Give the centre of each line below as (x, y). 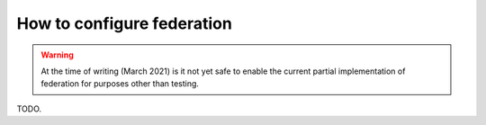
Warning (57, 55)
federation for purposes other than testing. (120, 84)
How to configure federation (125, 23)
